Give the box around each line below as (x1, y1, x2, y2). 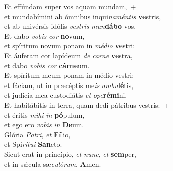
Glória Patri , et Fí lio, (4, 129, 71, 139)
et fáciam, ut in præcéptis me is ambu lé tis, (4, 79, 134, 90)
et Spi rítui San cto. (4, 139, 62, 149)
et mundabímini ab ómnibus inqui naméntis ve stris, (4, 11, 161, 21)
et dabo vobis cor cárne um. (4, 60, 90, 70)
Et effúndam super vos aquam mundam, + (4, 1, 136, 11)
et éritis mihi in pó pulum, (4, 109, 85, 120)
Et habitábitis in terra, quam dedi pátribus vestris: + (4, 99, 169, 110)
